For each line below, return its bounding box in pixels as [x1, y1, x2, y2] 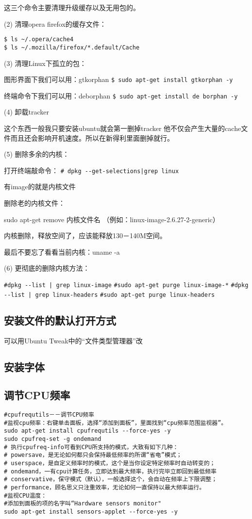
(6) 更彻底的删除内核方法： [4, 263, 90, 273]
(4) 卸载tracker [4, 107, 50, 117]
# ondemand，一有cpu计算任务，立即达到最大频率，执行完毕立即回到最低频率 [4, 468, 217, 475]
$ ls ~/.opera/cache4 [4, 36, 74, 43]
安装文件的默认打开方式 [4, 312, 116, 327]
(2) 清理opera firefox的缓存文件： [4, 18, 106, 29]
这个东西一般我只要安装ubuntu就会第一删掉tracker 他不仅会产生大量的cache [4, 123, 241, 133]
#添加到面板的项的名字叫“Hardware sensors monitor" [4, 500, 162, 507]
